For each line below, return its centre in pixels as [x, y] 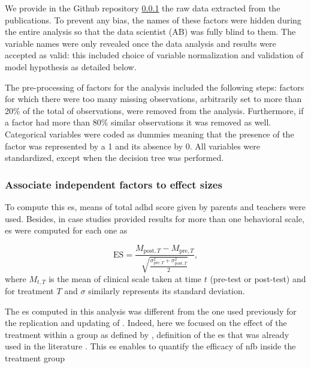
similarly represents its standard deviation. [167, 291]
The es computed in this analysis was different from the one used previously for [151, 311]
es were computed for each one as [66, 230]
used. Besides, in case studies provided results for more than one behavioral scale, [155, 218]
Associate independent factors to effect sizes [114, 184]
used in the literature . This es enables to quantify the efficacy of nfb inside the [150, 346]
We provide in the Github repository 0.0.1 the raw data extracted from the [143, 8]
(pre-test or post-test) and [258, 278]
